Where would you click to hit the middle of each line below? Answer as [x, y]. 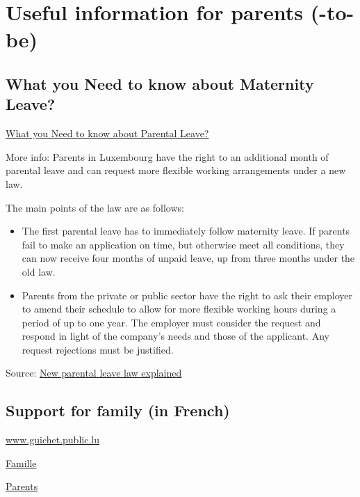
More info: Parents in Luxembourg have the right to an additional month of [167, 156]
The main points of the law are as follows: [95, 207]
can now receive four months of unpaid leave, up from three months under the [188, 258]
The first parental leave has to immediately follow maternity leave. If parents [186, 231]
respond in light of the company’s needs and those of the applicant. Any [175, 336]
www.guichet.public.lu [52, 440]
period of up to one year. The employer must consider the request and [171, 322]
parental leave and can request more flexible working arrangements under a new [176, 170]
